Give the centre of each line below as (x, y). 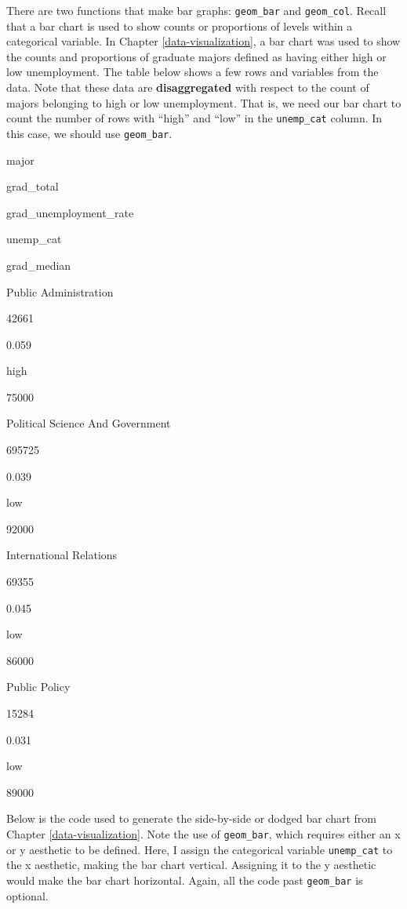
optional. (27, 895)
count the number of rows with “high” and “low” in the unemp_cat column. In (194, 118)
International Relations (62, 555)
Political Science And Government (89, 423)
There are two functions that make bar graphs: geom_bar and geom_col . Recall (196, 10)
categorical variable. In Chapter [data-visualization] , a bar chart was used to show (203, 41)
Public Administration (60, 291)
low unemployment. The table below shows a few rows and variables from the (193, 72)
